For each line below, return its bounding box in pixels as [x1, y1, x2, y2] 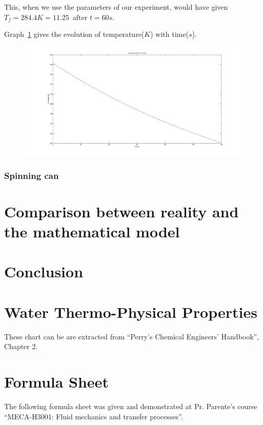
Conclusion [4, 261, 84, 282]
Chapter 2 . [4, 341, 38, 352]
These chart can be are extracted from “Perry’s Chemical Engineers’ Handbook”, [4, 331, 259, 341]
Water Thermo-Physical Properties [4, 301, 257, 322]
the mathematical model [4, 221, 180, 241]
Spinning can [4, 169, 59, 181]
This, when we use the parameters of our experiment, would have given [4, 2, 228, 12]
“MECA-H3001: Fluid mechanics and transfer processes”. [4, 411, 183, 421]
